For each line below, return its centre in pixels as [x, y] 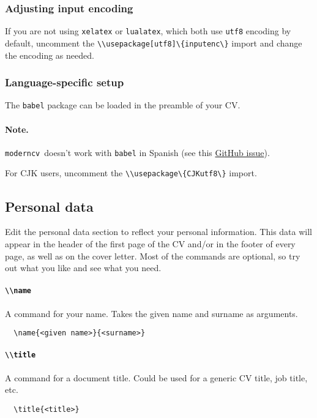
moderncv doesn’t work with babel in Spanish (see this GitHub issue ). [137, 152]
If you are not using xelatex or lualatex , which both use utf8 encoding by [148, 31]
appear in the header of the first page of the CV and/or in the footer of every [150, 243]
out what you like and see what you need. [83, 268]
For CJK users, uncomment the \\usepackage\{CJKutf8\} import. [131, 173]
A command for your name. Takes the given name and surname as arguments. [151, 313]
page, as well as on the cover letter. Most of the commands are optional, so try [153, 256]
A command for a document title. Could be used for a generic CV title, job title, [156, 377]
